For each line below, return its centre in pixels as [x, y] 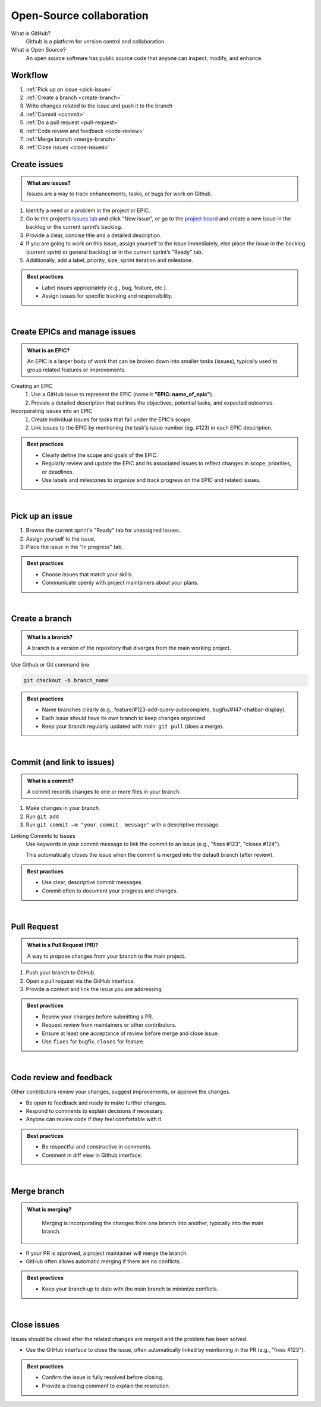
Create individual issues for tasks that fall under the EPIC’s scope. [112, 419]
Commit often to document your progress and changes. [110, 891]
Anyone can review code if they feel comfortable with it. [94, 1119]
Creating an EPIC [32, 386]
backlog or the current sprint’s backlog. [74, 227]
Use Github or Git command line [50, 664]
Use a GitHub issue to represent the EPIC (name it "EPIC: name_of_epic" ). [122, 395]
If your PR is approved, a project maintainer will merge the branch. [107, 1253]
